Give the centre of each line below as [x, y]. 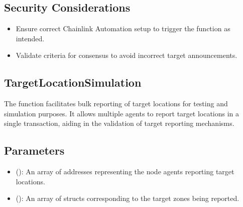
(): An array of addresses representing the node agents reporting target [125, 171]
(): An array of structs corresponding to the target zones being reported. [128, 198]
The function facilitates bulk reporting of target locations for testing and [116, 104]
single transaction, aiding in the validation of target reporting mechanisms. [119, 123]
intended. [30, 38]
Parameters [34, 150]
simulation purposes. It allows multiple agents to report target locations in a [122, 113]
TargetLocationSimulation [73, 82]
